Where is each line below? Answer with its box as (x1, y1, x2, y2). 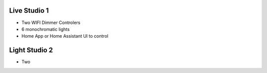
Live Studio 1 (9, 6, 49, 15)
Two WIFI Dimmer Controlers (21, 20, 81, 25)
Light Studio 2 (9, 46, 53, 54)
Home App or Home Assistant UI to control (21, 33, 109, 39)
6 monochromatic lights (21, 26, 70, 32)
